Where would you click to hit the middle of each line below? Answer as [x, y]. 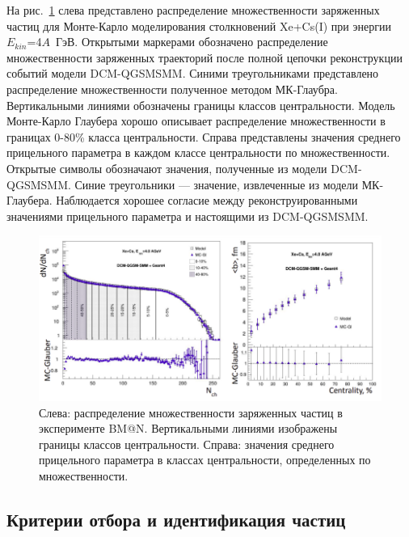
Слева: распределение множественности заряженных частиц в [191, 412]
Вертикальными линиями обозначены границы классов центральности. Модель [201, 105]
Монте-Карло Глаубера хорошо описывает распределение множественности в [196, 121]
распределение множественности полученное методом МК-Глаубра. [172, 89]
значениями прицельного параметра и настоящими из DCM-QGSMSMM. [188, 216]
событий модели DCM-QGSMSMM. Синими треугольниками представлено [193, 73]
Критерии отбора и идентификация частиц [176, 519]
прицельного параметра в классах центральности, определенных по [205, 460]
